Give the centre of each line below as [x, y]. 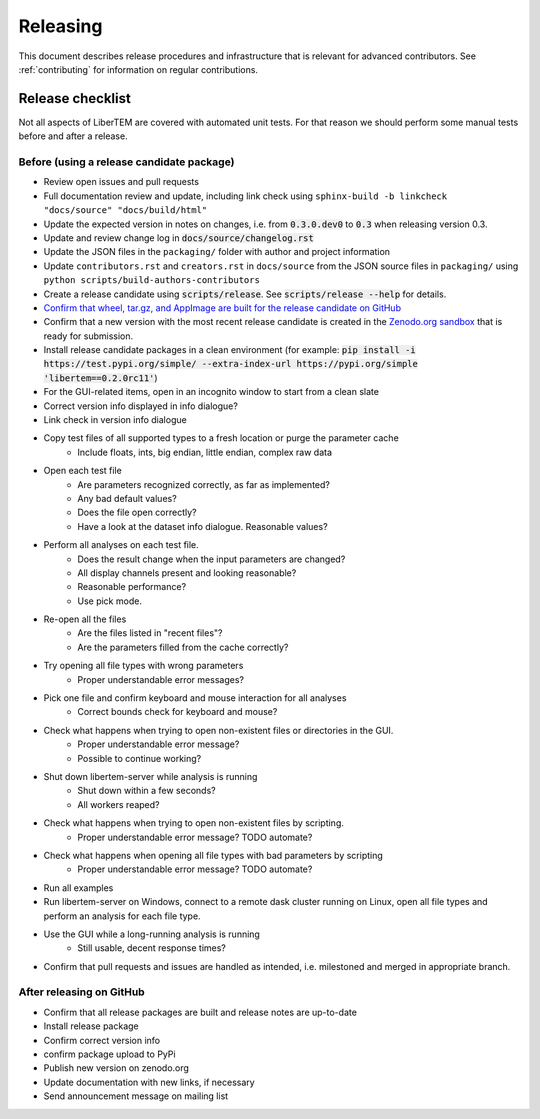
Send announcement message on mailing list [136, 1096]
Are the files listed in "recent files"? [150, 633]
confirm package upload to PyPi [109, 1054]
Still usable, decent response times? [152, 948]
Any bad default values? [127, 498]
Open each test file [82, 471]
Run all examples [78, 887]
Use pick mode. [109, 601]
